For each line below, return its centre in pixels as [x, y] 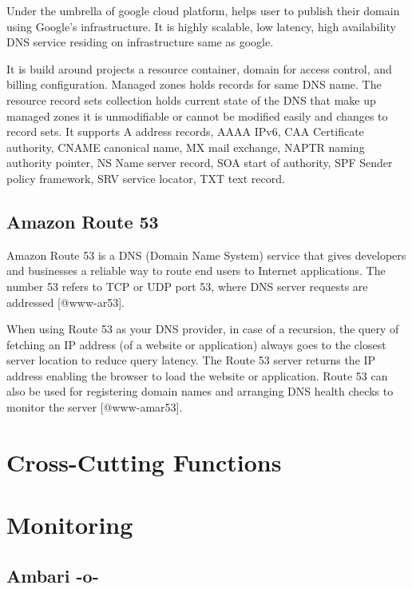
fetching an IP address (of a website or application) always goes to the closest [196, 344]
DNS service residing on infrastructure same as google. [140, 42]
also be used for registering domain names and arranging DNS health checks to [200, 391]
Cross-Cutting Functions [144, 462]
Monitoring [70, 525]
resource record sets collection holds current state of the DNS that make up [191, 99]
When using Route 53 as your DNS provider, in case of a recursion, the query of [203, 329]
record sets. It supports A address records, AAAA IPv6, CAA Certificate [185, 131]
